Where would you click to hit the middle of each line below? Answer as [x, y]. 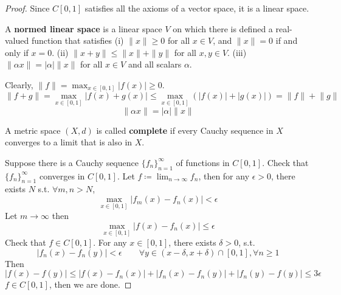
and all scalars [155, 64]
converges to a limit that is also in [69, 142]
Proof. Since [27, 8]
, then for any [224, 175]
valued [17, 40]
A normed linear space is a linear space [84, 28]
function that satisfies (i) [77, 40]
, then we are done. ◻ [90, 284]
